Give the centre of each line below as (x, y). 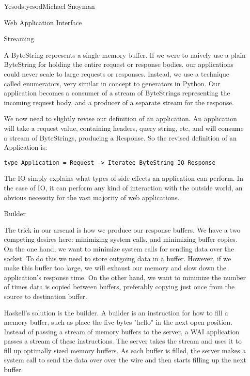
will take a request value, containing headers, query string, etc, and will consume (124, 128)
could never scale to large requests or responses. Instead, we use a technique (117, 73)
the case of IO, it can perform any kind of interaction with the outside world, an (123, 187)
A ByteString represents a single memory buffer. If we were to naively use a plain (125, 55)
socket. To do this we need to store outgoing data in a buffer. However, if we (117, 258)
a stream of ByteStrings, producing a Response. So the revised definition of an (120, 137)
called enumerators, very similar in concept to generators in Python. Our (112, 83)
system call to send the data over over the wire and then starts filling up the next (125, 360)
